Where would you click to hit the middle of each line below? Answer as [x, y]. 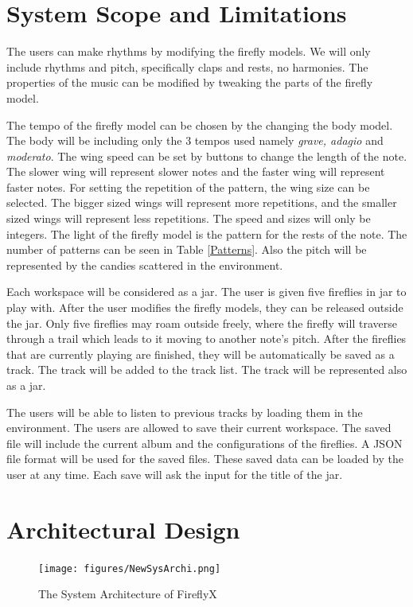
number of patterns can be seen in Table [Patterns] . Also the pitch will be [187, 249]
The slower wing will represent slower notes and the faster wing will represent [196, 171]
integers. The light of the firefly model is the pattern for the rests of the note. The [207, 233]
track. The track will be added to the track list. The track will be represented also [207, 370]
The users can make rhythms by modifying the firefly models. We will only [189, 51]
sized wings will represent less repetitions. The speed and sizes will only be [189, 218]
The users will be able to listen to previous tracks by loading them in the [185, 412]
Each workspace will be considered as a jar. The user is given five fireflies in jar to [206, 292]
